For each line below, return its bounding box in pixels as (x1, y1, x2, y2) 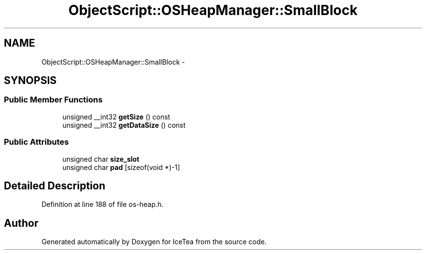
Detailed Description (4, 179, 106, 192)
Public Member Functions (4, 95, 103, 105)
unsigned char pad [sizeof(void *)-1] (62, 163, 180, 171)
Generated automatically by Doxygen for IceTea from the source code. (41, 237, 267, 246)
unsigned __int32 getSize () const (62, 112, 170, 121)
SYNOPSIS (4, 74, 57, 87)
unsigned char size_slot (62, 154, 140, 163)
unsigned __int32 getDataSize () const (62, 120, 186, 129)
